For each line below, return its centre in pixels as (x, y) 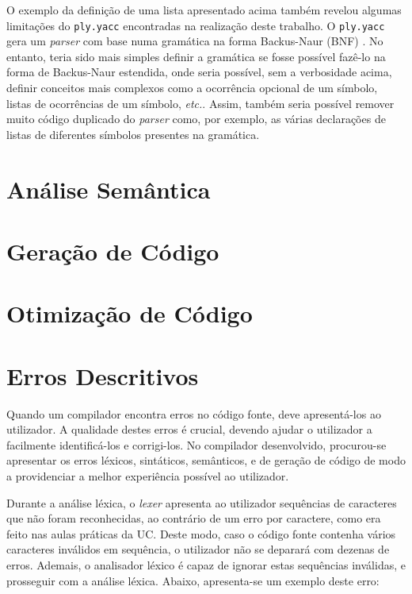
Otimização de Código (130, 313)
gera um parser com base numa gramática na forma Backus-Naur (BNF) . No (195, 41)
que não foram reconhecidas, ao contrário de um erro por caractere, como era (194, 518)
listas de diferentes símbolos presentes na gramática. (133, 134)
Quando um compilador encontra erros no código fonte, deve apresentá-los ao (194, 413)
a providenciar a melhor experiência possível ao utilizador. (148, 476)
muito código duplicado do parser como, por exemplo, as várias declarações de (196, 119)
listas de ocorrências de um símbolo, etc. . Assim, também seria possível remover (200, 103)
